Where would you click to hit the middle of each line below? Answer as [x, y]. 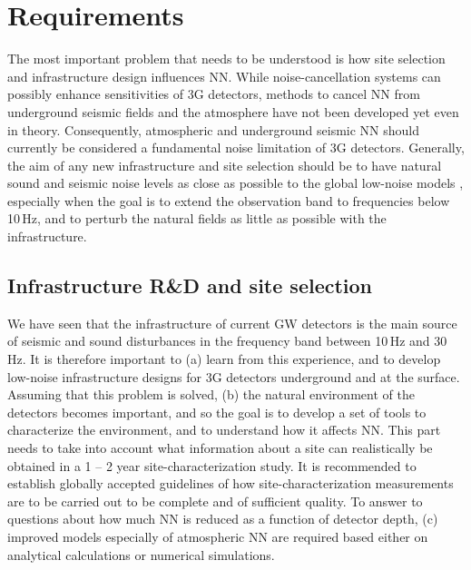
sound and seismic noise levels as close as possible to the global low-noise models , [235, 183]
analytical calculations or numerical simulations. [141, 554]
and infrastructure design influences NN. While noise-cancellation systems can [224, 76]
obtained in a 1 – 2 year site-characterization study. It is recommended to [212, 465]
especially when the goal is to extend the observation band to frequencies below [229, 200]
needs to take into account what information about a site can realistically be [220, 448]
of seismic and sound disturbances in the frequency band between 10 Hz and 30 [227, 341]
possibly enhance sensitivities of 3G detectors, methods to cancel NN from [214, 94]
